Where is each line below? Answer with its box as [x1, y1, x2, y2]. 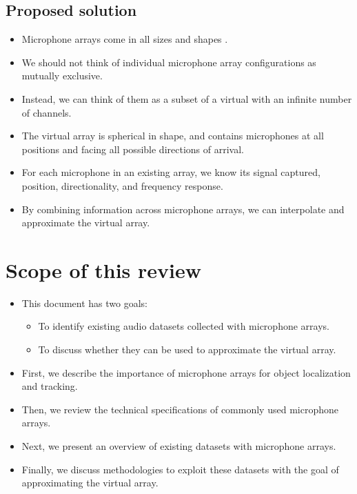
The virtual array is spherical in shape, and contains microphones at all [21, 128, 324, 143]
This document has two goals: [21, 295, 148, 310]
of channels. [21, 105, 72, 119]
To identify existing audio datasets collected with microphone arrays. [38, 319, 329, 333]
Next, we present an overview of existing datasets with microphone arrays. [21, 439, 336, 453]
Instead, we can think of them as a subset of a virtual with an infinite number [21, 91, 352, 106]
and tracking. [21, 379, 78, 393]
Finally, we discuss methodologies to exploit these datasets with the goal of [21, 462, 339, 476]
